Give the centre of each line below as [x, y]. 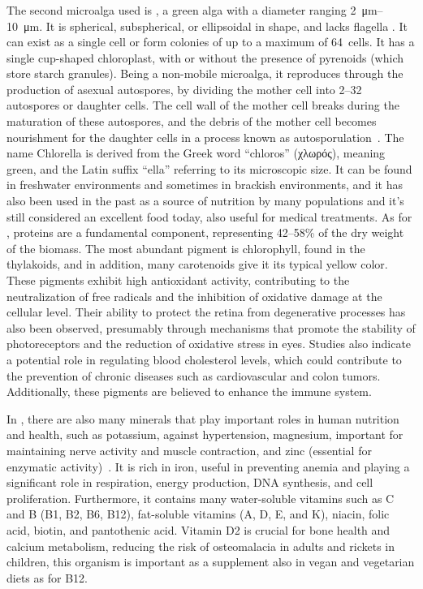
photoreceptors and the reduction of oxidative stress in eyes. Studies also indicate [209, 344]
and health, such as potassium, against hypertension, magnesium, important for [205, 434]
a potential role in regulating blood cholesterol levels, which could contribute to [204, 359]
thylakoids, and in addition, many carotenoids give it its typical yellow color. [197, 264]
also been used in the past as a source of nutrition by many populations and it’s [205, 201]
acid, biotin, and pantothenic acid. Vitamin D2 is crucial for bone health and [199, 529]
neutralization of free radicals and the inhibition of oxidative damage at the [194, 296]
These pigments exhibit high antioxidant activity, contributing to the [178, 280]
